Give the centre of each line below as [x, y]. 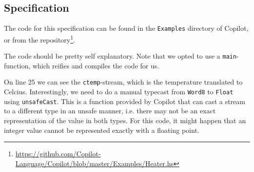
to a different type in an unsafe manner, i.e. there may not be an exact [110, 111]
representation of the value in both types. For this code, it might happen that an [125, 120]
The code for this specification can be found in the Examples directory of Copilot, [126, 28]
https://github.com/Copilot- [58, 154]
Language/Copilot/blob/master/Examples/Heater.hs [95, 163]
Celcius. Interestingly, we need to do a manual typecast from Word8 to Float [119, 92]
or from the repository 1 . [40, 39]
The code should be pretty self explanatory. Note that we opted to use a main [120, 56]
